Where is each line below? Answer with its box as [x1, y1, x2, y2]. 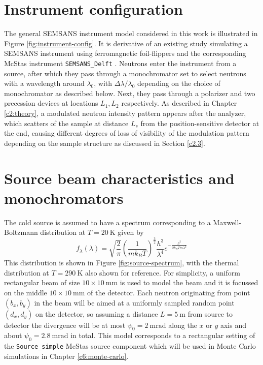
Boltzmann [4, 227, 38, 237]
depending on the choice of [137, 78, 220, 88]
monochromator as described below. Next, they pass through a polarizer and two [4, 87, 255, 98]
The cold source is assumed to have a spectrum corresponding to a [4, 217, 211, 227]
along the [168, 319, 197, 330]
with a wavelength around [4, 78, 85, 88]
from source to [187, 308, 233, 319]
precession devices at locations [4, 98, 98, 108]
